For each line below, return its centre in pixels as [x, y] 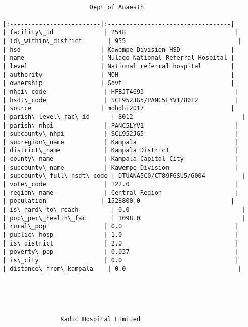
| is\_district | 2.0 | [120, 243]
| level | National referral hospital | [119, 66]
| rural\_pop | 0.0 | [120, 227]
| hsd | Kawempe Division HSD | [119, 49]
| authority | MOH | [119, 75]
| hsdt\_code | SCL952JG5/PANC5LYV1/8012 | [120, 100]
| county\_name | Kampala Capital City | [120, 159]
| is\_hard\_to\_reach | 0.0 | [124, 210]
